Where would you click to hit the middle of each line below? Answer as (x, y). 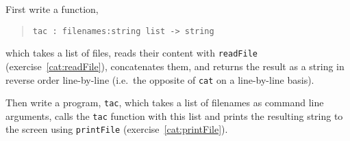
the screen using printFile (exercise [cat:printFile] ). (117, 129)
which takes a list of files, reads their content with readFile (132, 53)
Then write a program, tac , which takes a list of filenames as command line (165, 103)
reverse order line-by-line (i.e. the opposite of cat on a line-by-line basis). (160, 79)
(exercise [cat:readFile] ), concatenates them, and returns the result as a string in (175, 66)
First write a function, (52, 9)
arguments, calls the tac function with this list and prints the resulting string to (174, 115)
